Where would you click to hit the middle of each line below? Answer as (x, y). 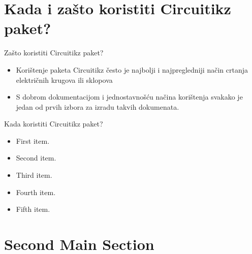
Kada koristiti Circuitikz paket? (54, 124)
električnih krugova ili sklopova (64, 80)
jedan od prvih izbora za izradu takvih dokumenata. (98, 106)
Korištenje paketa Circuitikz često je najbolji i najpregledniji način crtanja (132, 69)
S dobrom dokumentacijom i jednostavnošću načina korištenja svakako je (129, 97)
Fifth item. (33, 209)
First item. (33, 140)
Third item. (34, 175)
